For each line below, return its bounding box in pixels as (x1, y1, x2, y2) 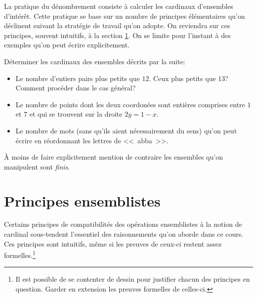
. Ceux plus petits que (149, 73, 216, 83)
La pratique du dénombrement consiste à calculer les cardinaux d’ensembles (4, 1, 233, 11)
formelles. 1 (4, 249, 36, 260)
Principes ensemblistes (4, 190, 161, 211)
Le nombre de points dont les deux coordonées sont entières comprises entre (15, 99, 245, 109)
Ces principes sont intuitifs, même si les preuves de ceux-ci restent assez (4, 238, 222, 249)
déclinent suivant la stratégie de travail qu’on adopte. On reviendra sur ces (4, 20, 230, 31)
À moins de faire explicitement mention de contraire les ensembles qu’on (4, 152, 223, 162)
